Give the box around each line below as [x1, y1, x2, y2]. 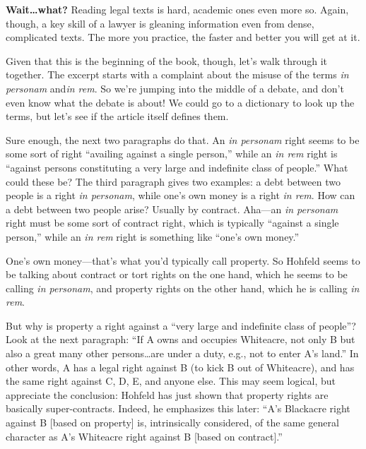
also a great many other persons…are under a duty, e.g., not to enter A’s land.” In [6, 346, 359, 361]
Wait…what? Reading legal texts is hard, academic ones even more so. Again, [6, 2, 349, 16]
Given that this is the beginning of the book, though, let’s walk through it [6, 53, 328, 68]
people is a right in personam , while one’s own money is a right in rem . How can [6, 188, 355, 203]
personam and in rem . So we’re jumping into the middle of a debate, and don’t [6, 80, 344, 95]
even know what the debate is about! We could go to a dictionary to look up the [6, 95, 355, 109]
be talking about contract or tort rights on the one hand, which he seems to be [6, 267, 348, 282]
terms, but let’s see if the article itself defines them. [6, 109, 229, 124]
